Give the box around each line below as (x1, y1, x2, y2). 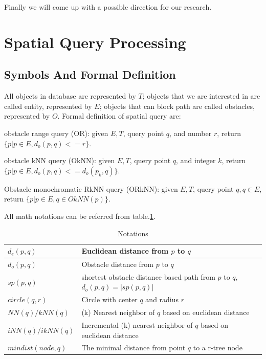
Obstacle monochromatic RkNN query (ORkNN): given (4, 183, 178, 194)
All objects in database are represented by (4, 91, 136, 101)
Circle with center (81, 294, 138, 305)
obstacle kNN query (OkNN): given (4, 155, 115, 166)
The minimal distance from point (81, 342, 186, 353)
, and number (169, 127, 212, 138)
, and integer (176, 155, 216, 166)
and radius (145, 294, 179, 305)
